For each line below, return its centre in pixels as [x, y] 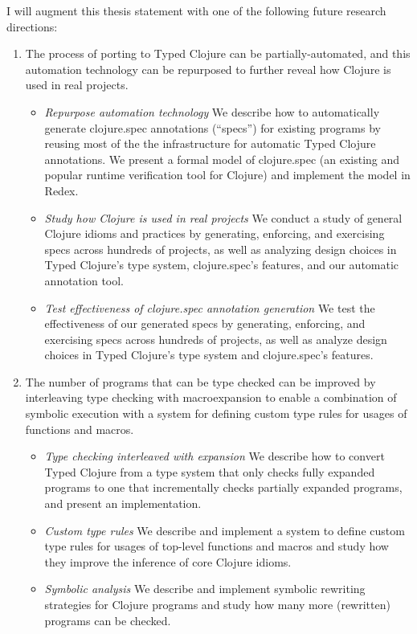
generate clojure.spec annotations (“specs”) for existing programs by [213, 127]
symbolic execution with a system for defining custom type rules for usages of [216, 413]
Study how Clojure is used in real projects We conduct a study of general [223, 217]
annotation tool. [84, 280]
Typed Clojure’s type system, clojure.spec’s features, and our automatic [222, 265]
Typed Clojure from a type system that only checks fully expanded [210, 471]
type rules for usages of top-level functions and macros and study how [217, 546]
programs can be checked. [108, 620]
